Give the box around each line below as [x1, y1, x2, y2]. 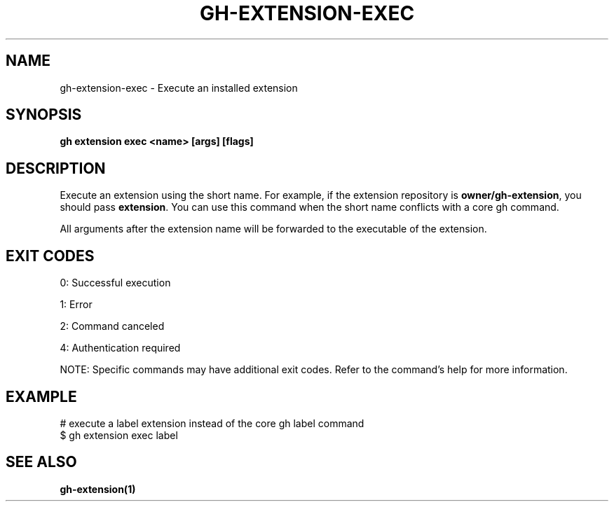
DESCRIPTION [6, 159, 106, 177]
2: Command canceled [60, 320, 165, 333]
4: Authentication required [60, 342, 181, 354]
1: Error [60, 298, 93, 311]
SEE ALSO [6, 453, 77, 471]
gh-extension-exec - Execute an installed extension [60, 81, 298, 94]
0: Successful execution [60, 277, 171, 289]
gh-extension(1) [60, 482, 136, 495]
